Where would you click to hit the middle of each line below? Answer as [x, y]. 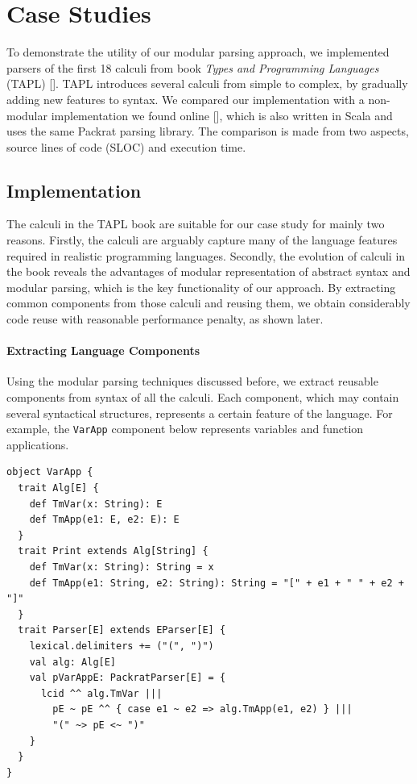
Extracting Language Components [103, 350]
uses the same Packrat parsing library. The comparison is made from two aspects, [208, 131]
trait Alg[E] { [58, 488]
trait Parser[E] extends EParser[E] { [122, 630]
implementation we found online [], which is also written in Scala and [222, 115]
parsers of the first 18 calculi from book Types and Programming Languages [193, 67]
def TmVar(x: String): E [96, 504]
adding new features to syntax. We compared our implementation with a [186, 99]
